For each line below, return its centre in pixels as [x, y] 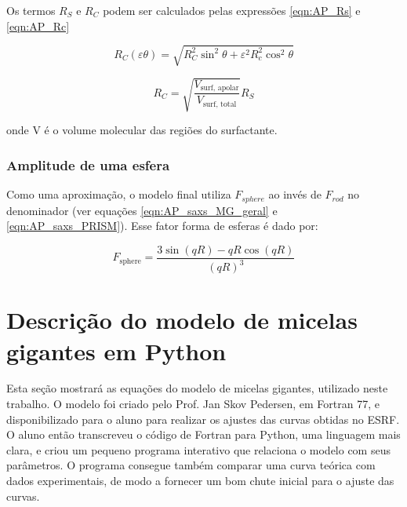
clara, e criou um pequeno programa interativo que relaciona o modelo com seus [198, 449]
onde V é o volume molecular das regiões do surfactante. [142, 130]
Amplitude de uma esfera [88, 164]
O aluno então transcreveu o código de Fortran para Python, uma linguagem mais [203, 434]
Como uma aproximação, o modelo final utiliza [119, 194]
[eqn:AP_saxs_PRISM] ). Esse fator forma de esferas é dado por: [162, 226]
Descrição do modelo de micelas [182, 320]
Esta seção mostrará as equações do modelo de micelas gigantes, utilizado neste [197, 388]
